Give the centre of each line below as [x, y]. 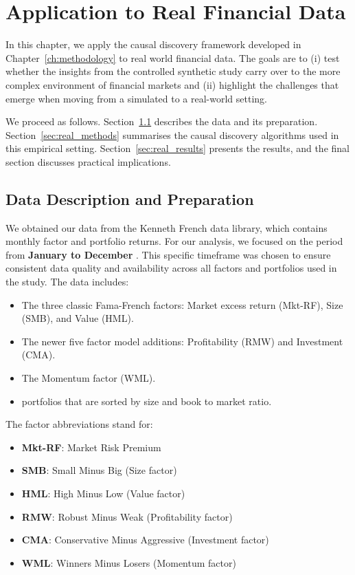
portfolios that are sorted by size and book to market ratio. [147, 401]
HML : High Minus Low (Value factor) [103, 493]
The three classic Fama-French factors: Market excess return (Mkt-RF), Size [182, 304]
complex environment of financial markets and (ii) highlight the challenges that [172, 84]
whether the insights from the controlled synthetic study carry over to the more [173, 71]
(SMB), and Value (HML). [78, 318]
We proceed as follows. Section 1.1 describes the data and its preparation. [162, 121]
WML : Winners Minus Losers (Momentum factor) [129, 562]
